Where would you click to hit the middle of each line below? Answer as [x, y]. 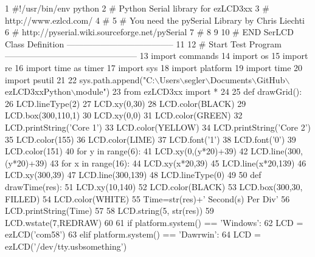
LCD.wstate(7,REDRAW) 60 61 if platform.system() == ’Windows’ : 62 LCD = [154, 222]
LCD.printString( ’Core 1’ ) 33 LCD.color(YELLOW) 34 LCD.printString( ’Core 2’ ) [158, 127]
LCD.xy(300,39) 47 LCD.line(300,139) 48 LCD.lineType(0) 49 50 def [133, 175]
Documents [231, 79]
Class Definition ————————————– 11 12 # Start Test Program [143, 43]
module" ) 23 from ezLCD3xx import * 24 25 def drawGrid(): [189, 91]
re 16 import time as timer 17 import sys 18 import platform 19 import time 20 [154, 67]
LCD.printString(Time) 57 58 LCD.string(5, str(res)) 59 [109, 211]
